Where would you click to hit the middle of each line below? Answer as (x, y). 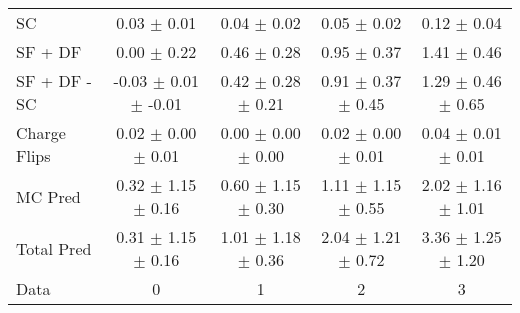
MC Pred (48, 196)
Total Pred (54, 248)
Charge (41, 132)
